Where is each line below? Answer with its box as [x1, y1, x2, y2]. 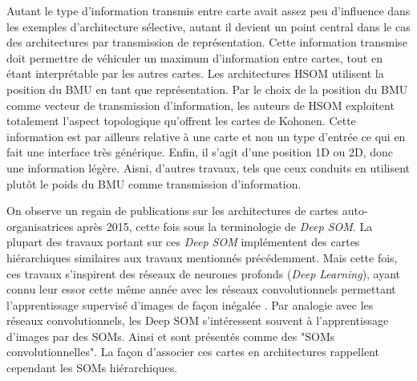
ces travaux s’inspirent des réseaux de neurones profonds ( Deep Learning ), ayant [6, 265, 401, 282]
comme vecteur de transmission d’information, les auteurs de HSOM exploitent [6, 96, 395, 113]
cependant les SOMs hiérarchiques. [6, 359, 178, 376]
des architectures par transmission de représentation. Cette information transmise [6, 34, 407, 51]
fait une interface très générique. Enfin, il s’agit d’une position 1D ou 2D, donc [6, 144, 394, 160]
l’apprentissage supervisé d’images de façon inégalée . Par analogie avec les [6, 296, 374, 313]
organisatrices [6, 217, 74, 234]
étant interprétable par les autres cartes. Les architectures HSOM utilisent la [6, 65, 384, 82]
